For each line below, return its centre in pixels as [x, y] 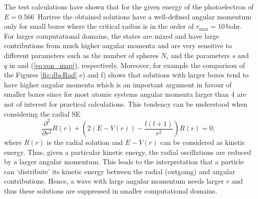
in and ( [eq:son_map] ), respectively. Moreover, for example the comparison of [127, 65]
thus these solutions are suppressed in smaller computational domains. [111, 191]
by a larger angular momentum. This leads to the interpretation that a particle [124, 162]
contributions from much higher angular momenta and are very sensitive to [118, 45]
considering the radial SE [42, 113]
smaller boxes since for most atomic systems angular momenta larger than [117, 94]
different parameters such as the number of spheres [81, 55]
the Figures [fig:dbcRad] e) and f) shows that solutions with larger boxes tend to [127, 75]
